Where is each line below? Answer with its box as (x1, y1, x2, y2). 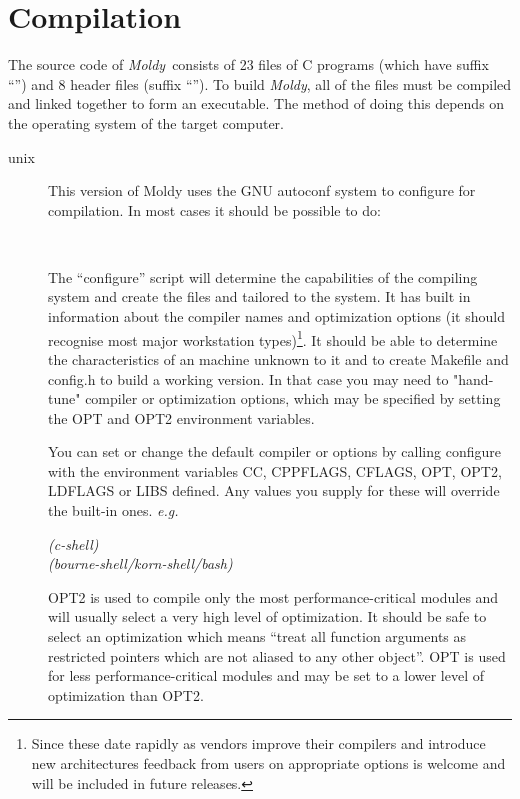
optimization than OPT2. (48, 684, 204, 705)
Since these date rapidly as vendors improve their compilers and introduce (31, 733, 486, 754)
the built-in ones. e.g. (48, 500, 179, 521)
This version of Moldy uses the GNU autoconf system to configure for (48, 180, 476, 201)
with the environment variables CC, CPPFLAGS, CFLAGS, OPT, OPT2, (48, 460, 502, 481)
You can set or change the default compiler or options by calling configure (48, 441, 501, 462)
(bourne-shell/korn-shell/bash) (48, 553, 233, 574)
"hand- (453, 368, 494, 389)
